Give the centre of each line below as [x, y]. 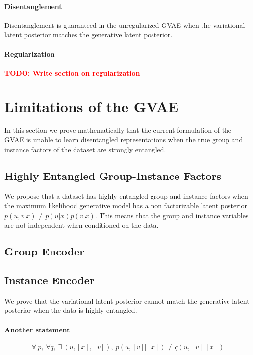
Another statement [37, 329]
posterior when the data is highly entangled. [71, 310]
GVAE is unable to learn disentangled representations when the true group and [124, 139]
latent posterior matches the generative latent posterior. [89, 35]
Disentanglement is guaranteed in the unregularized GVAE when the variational [125, 25]
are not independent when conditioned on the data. [82, 225]
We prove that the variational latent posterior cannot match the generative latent [127, 300]
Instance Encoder [50, 280]
